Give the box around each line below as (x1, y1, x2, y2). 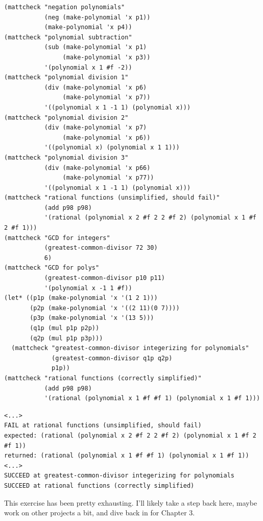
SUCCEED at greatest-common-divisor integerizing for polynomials (4, 472, 235, 480)
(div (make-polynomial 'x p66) (44, 164, 151, 171)
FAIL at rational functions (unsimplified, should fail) (4, 422, 202, 429)
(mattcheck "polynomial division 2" (4, 114, 129, 121)
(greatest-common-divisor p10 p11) (44, 274, 165, 282)
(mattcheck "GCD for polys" (4, 264, 100, 272)
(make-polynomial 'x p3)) (62, 53, 151, 61)
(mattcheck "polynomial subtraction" (4, 33, 132, 41)
